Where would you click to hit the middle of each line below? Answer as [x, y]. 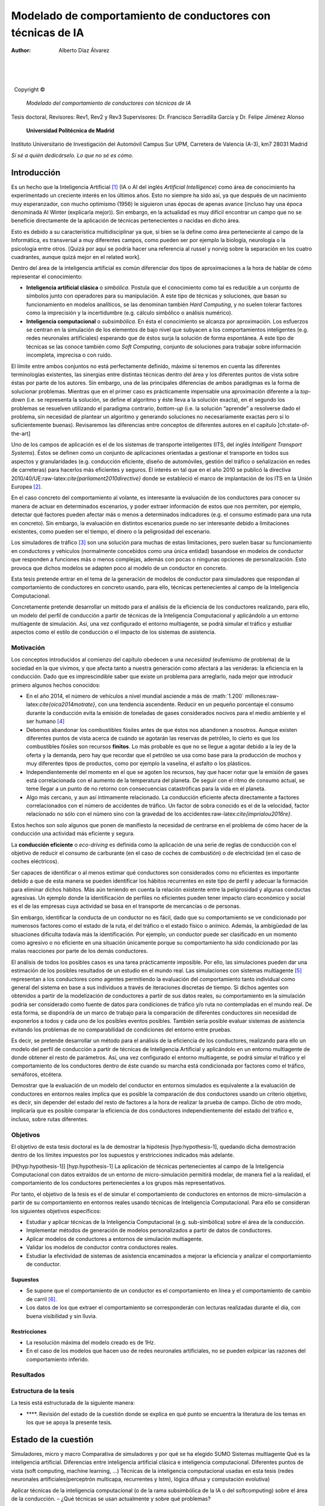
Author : [21, 51]
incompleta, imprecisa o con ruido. [69, 355]
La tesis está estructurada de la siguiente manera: [73, 1403]
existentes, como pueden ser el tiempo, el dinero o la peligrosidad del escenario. [111, 531]
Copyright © [29, 89]
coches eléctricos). [35, 861]
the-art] [21, 433]
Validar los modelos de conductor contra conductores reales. [102, 1248]
